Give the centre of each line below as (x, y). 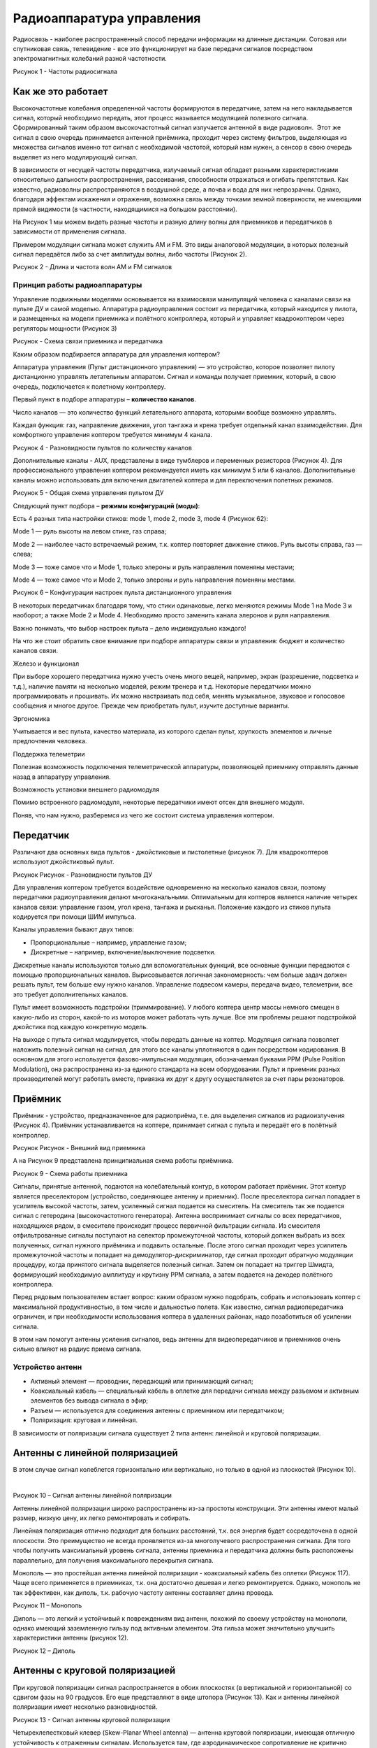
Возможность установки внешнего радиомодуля (86, 789)
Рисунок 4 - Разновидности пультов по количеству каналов (102, 447)
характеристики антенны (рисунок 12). (71, 1638)
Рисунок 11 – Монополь (47, 1605)
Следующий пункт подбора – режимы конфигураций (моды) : (106, 506)
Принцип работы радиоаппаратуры (77, 285)
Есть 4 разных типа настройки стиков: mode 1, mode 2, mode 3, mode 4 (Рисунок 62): (141, 519)
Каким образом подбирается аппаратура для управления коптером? (117, 354)
